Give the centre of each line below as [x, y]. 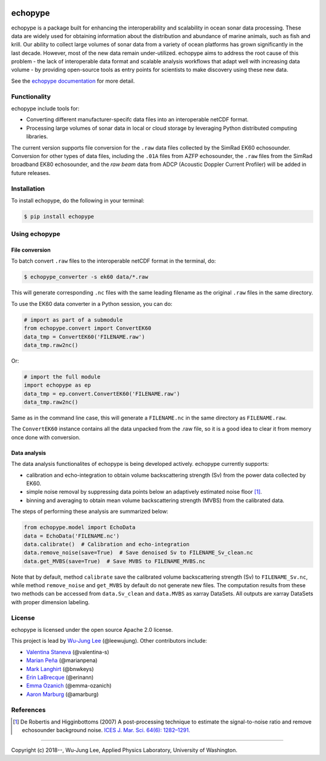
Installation [28, 188]
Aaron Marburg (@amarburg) [62, 694]
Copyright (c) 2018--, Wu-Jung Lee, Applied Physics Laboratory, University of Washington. [124, 750]
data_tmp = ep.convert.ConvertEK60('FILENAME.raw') [102, 393]
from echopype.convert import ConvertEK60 [88, 328]
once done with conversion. [46, 437]
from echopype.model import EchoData [80, 527]
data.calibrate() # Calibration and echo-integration [107, 544]
